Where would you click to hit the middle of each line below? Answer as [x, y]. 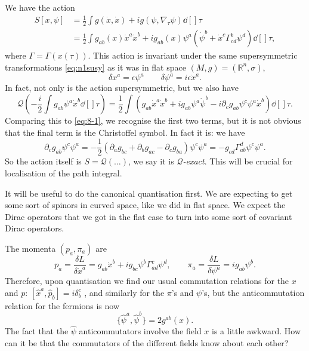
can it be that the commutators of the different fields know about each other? [147, 343]
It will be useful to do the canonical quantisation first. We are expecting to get [149, 193]
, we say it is [151, 161]
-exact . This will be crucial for [238, 161]
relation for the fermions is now [62, 305]
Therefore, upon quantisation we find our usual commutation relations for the [147, 281]
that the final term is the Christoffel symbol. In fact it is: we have [125, 132]
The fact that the [37, 331]
